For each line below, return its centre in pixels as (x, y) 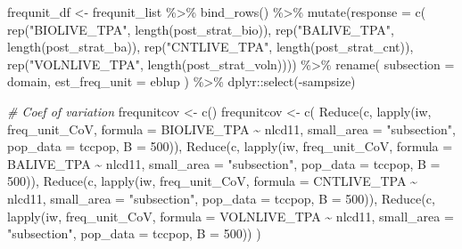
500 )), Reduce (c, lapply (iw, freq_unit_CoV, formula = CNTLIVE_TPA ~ (212, 181)
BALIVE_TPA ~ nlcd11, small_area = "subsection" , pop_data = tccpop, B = (224, 163)
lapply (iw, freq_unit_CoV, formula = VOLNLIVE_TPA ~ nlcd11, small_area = (231, 216)
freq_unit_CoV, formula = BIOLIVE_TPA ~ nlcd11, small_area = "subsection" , (231, 129)
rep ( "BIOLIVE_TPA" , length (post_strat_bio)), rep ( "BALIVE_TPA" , (201, 29)
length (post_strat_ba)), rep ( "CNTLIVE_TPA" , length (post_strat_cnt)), (210, 47)
